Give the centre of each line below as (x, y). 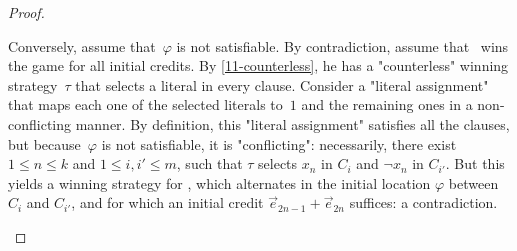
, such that (209, 163)
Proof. (26, 12)
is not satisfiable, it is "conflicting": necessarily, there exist (279, 143)
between (473, 182)
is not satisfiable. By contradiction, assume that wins (342, 45)
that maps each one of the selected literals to (145, 104)
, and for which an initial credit (167, 202)
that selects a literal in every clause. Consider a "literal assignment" (282, 84)
